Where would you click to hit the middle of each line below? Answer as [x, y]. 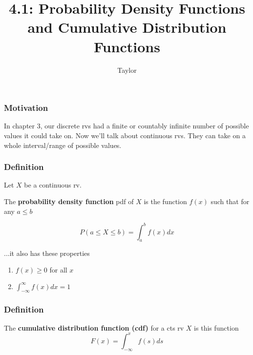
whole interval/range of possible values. [63, 145]
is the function [165, 201]
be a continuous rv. [53, 185]
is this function [216, 327]
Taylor [127, 70]
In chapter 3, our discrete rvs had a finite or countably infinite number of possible [126, 126]
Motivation [26, 108]
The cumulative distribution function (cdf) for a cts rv [94, 327]
